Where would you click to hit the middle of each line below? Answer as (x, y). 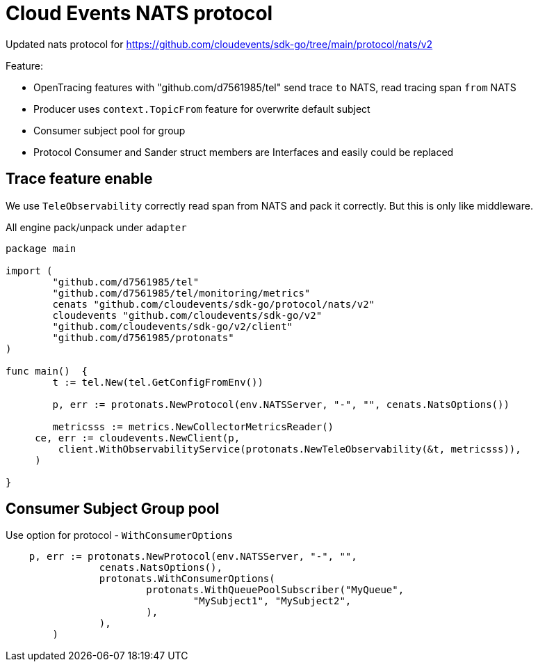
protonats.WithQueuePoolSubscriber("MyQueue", (275, 590)
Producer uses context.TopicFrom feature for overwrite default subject (202, 109)
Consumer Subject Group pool (113, 509)
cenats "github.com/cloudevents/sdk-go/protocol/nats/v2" (214, 304)
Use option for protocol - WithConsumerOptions (119, 535)
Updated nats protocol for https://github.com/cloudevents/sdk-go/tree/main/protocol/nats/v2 (219, 44)
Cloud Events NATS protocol (139, 13)
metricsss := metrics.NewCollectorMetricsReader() (193, 426)
